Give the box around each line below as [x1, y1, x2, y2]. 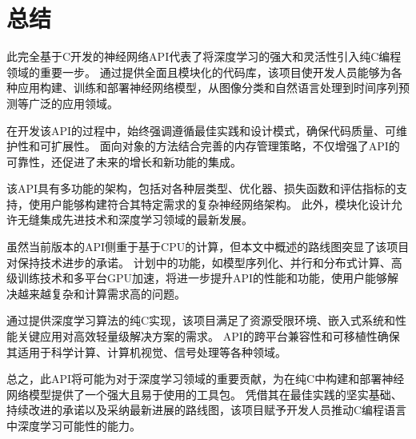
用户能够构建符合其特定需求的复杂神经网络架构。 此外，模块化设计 [39, 195, 391, 212]
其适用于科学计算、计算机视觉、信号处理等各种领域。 [6, 343, 286, 360]
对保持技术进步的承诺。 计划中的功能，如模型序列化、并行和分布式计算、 [6, 253, 391, 270]
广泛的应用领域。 [28, 94, 118, 111]
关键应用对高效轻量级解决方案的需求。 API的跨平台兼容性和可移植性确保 [17, 328, 400, 345]
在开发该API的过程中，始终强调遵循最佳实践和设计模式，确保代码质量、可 [6, 122, 397, 138]
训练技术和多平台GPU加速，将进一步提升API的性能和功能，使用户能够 [17, 269, 388, 286]
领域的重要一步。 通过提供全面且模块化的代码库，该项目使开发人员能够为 [6, 63, 391, 80]
